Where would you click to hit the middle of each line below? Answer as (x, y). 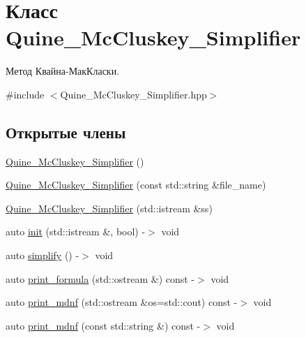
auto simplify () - (43, 255)
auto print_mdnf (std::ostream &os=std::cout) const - (122, 302)
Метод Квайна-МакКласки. (63, 71)
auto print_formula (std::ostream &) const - (100, 278)
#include (25, 94)
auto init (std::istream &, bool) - (76, 232)
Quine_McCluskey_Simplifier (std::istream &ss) (109, 208)
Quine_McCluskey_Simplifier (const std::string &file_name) (136, 185)
